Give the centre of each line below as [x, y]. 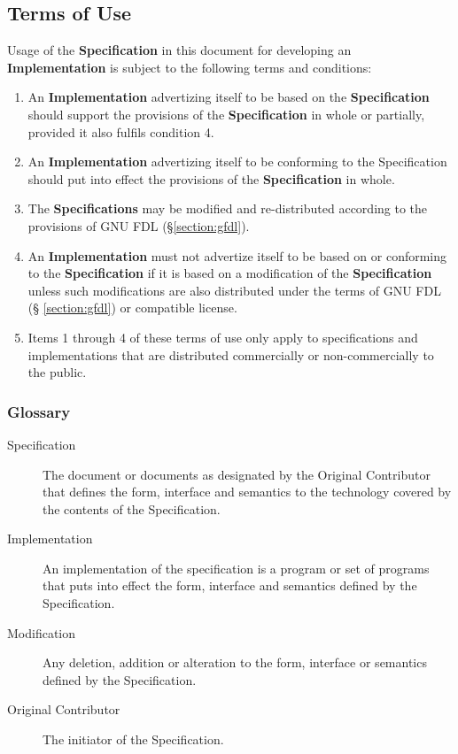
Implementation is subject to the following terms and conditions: [190, 67]
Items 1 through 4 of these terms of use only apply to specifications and [223, 337]
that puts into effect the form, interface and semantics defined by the [230, 585]
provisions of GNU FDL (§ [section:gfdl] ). [139, 225]
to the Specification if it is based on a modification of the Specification [230, 273]
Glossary [39, 411]
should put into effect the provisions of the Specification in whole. [211, 178]
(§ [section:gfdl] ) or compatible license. [132, 308]
